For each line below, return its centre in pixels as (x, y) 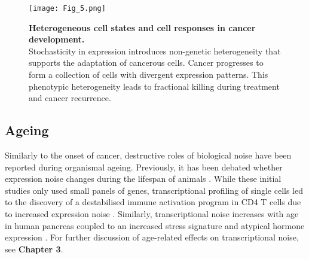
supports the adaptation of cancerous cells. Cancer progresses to (146, 63)
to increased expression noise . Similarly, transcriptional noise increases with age (152, 213)
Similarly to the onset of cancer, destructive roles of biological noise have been (148, 155)
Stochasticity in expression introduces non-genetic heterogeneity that (155, 51)
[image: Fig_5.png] (67, 8)
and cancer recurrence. (70, 98)
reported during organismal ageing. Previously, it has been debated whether (144, 167)
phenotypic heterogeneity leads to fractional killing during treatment (154, 86)
